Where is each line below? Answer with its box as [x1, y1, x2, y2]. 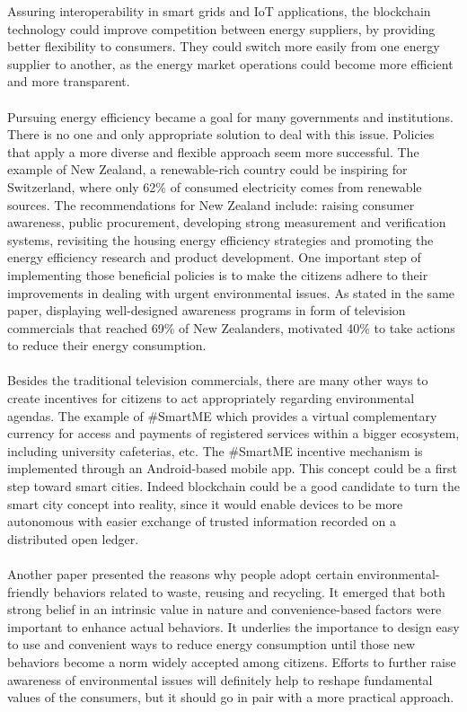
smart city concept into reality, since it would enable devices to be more [7, 494, 403, 513]
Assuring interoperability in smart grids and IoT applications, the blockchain [7, 2, 431, 20]
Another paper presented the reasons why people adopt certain [7, 565, 354, 583]
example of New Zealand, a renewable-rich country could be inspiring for [7, 160, 408, 179]
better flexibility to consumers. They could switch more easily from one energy [7, 37, 440, 56]
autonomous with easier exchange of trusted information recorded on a [7, 512, 396, 531]
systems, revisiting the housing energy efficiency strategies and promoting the [7, 230, 434, 249]
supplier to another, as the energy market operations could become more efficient [7, 54, 454, 73]
